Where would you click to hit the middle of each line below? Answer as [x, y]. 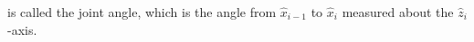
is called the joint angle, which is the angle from [142, 12]
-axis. [22, 29]
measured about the [398, 12]
